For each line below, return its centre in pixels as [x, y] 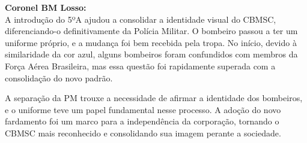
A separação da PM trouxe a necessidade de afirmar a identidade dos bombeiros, [154, 98]
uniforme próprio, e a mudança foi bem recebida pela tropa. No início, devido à [151, 42]
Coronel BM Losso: [46, 7]
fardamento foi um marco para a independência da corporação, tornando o [142, 121]
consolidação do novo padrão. [59, 77]
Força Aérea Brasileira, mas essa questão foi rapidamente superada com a [140, 66]
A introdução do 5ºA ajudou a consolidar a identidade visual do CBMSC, [141, 19]
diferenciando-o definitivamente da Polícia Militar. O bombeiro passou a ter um [151, 31]
